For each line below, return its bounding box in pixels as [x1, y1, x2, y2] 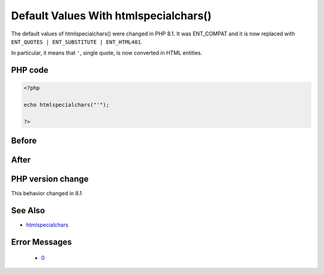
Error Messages [11, 237, 72, 248]
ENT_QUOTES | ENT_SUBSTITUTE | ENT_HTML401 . [11, 38, 143, 45]
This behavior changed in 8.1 [11, 190, 82, 197]
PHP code [11, 65, 49, 75]
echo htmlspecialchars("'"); [23, 102, 110, 108]
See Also [11, 205, 45, 216]
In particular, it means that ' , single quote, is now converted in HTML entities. [11, 49, 203, 56]
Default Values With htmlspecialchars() [11, 9, 212, 22]
